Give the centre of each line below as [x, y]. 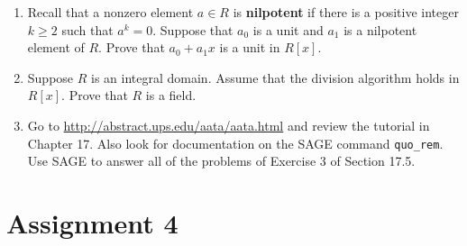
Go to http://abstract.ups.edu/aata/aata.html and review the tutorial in [229, 125]
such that [87, 29]
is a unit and [288, 29]
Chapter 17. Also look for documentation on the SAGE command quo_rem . [235, 143]
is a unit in [250, 47]
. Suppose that [193, 29]
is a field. [171, 95]
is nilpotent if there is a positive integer [346, 12]
